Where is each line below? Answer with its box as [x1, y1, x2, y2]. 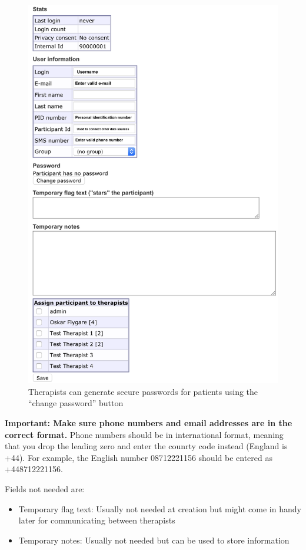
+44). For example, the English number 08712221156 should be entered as [5, 451, 272, 463]
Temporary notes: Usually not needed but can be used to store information [18, 533, 290, 546]
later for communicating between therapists [18, 514, 175, 526]
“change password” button [28, 397, 124, 409]
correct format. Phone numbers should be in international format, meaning [5, 428, 284, 440]
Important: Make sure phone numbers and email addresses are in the [5, 417, 292, 429]
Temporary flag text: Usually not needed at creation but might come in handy [18, 502, 301, 515]
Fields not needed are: [5, 483, 85, 495]
